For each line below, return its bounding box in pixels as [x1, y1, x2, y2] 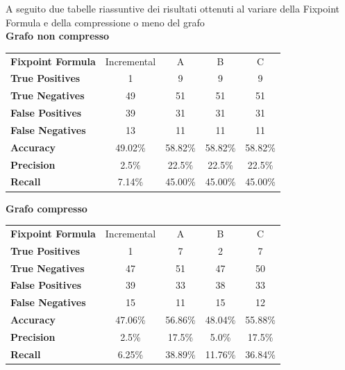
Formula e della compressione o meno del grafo [6, 15, 205, 29]
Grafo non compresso [6, 28, 110, 43]
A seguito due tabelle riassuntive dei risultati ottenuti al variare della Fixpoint [6, 1, 339, 15]
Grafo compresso [6, 201, 87, 215]
